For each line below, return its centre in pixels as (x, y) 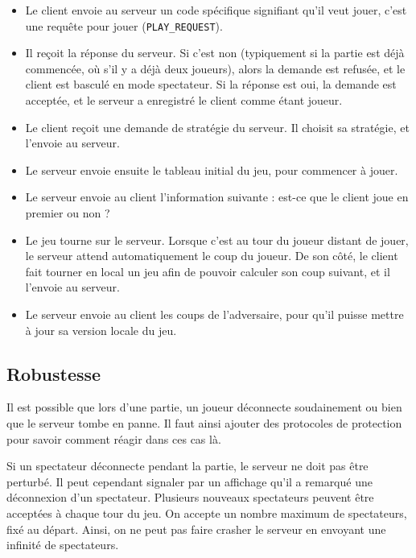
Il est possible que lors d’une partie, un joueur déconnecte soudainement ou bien (204, 407)
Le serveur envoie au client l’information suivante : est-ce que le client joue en (217, 197)
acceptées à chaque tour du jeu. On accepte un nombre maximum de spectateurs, (207, 513)
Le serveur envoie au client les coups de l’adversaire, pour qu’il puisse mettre (214, 314)
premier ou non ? (68, 213)
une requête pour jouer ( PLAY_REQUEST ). (124, 25)
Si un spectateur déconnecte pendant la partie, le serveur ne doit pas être (187, 466)
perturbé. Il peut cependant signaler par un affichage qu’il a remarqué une (189, 481)
